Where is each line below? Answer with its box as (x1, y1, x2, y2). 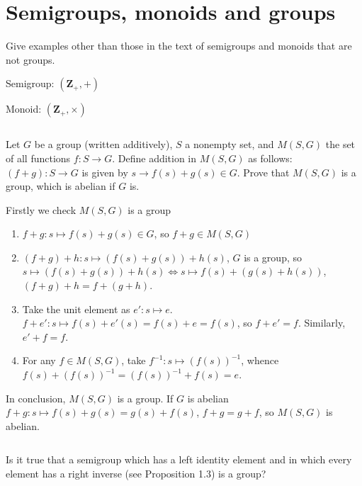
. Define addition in (112, 150, 197, 165)
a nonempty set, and (185, 137, 274, 152)
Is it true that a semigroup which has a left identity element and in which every (6, 452, 352, 467)
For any (22, 353, 56, 368)
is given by (81, 164, 128, 179)
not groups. (6, 52, 55, 67)
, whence (241, 353, 279, 368)
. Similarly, (298, 315, 346, 330)
